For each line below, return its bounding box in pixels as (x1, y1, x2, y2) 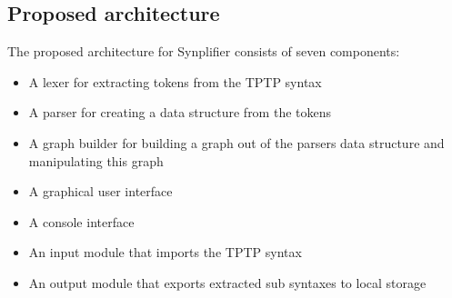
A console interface (28, 212, 135, 231)
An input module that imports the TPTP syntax (28, 243, 302, 262)
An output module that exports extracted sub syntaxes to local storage (28, 273, 427, 292)
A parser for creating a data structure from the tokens (28, 103, 332, 122)
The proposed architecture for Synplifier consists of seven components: (7, 42, 400, 61)
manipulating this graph (28, 151, 164, 170)
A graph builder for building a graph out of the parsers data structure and (28, 133, 445, 152)
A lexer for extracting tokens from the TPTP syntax (28, 72, 322, 91)
